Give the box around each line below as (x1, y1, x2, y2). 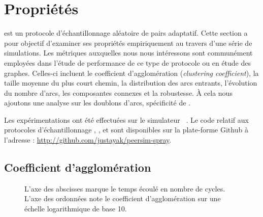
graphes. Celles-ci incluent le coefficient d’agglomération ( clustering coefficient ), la (4, 67, 259, 78)
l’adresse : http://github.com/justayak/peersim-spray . (4, 134, 172, 145)
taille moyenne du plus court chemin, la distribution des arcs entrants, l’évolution (4, 77, 257, 88)
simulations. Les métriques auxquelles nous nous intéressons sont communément (4, 47, 253, 58)
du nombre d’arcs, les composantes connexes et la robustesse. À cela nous (4, 87, 233, 98)
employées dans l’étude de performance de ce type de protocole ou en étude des (4, 57, 251, 68)
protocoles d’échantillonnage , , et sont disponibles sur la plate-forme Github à (4, 124, 248, 135)
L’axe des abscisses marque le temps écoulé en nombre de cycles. (24, 183, 225, 194)
